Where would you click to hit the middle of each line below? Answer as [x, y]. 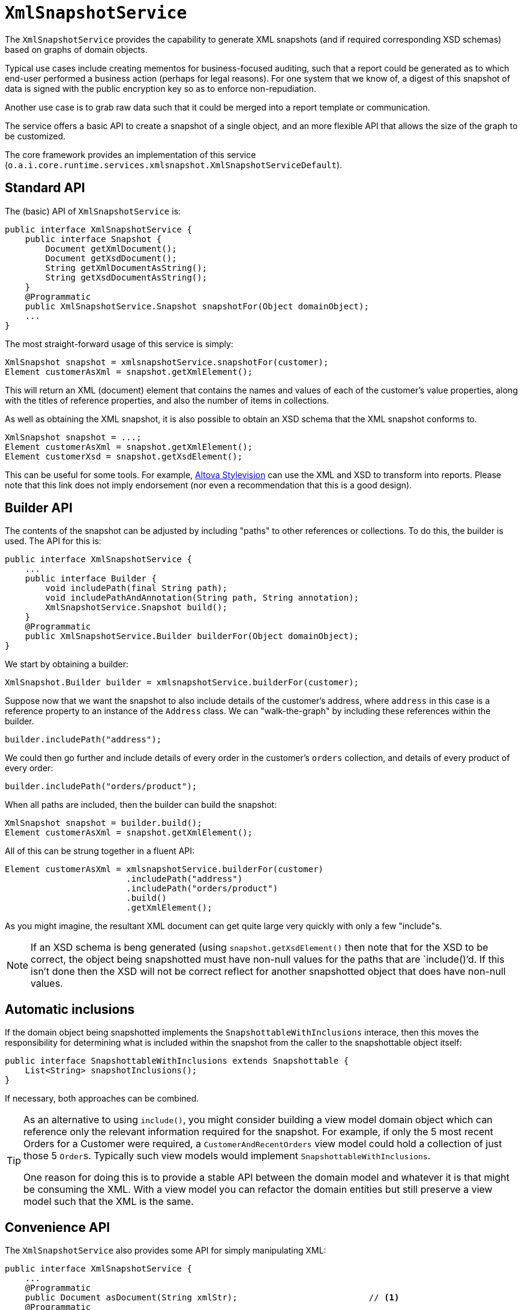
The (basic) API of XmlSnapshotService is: [93, 211]
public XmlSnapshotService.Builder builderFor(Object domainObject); [192, 636]
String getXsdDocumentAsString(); [126, 277]
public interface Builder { [91, 579]
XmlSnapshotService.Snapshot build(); [136, 608]
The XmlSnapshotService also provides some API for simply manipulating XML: [166, 1251]
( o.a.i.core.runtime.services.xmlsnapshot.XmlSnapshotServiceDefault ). [174, 165]
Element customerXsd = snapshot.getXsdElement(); [124, 456]
